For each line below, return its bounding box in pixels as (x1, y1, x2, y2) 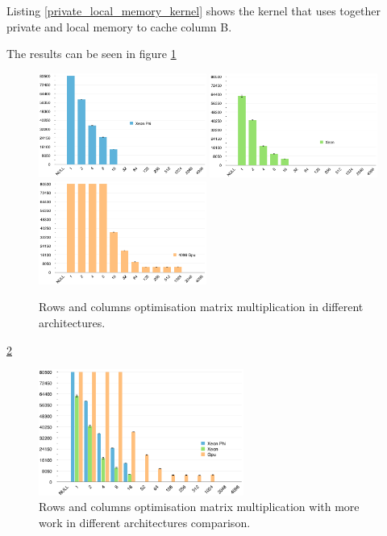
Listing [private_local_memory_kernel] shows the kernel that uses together (6, 2, 381, 19)
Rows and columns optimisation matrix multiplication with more (39, 498, 360, 515)
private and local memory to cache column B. (6, 18, 232, 35)
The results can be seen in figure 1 (6, 45, 177, 62)
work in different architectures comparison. (39, 514, 251, 531)
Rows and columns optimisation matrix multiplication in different (39, 298, 364, 315)
